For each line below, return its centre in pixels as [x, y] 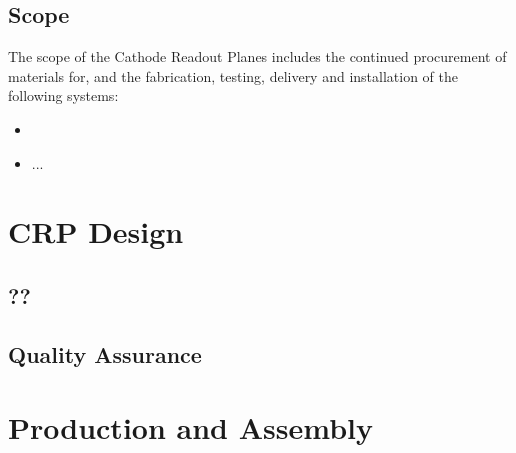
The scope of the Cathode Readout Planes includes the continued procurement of [257, 56]
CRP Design [96, 231]
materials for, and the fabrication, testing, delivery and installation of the [233, 75]
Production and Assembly [190, 427]
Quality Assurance [105, 353]
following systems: [63, 95]
